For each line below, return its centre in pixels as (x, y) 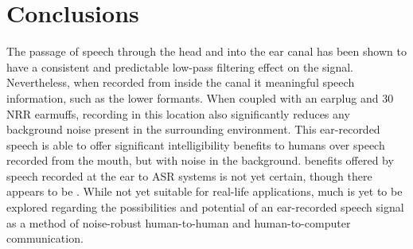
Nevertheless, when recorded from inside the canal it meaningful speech (181, 82)
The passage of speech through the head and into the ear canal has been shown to (206, 51)
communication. (45, 238)
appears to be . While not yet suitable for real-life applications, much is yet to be (205, 191)
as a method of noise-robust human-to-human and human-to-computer (179, 222)
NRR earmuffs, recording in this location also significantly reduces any (178, 113)
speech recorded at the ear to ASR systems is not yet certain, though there (189, 175)
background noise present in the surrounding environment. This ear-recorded (193, 129)
